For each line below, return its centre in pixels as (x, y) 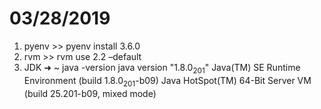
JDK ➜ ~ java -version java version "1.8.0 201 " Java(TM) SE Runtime (162, 68)
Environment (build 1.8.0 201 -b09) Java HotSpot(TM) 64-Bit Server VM (167, 81)
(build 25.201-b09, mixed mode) (90, 93)
